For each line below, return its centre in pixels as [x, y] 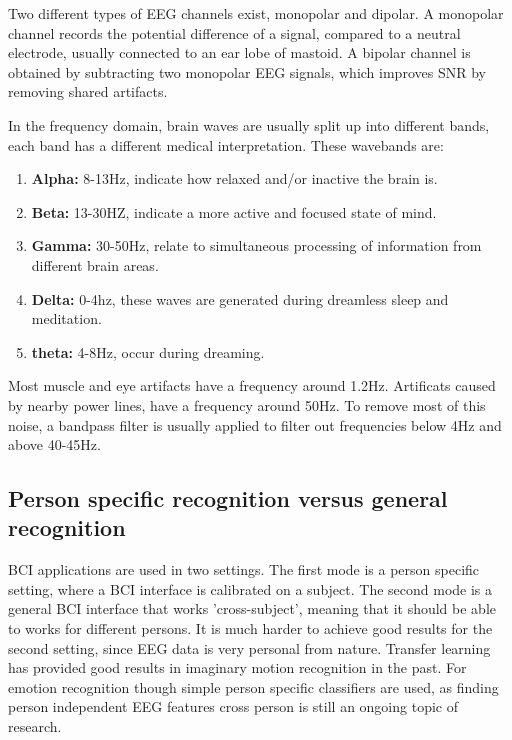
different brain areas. [95, 264]
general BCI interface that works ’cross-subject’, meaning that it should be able [252, 608]
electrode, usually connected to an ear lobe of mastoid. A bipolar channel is [239, 52]
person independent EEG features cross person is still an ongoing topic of [233, 706]
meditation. [66, 318]
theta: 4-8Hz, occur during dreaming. [148, 351]
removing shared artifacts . [88, 91]
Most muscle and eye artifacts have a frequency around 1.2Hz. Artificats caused [252, 385]
